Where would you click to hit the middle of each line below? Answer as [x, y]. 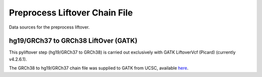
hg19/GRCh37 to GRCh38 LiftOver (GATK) [73, 41]
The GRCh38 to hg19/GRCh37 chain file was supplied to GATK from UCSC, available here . [99, 68]
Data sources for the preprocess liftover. [49, 27]
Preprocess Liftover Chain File [71, 13]
